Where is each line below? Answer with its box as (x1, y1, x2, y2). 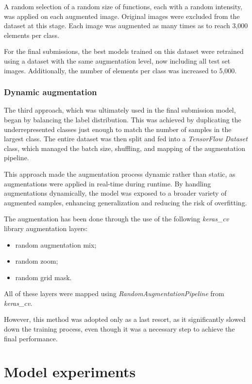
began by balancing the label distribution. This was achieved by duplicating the (4, 114, 241, 124)
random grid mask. (15, 272, 72, 282)
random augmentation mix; (15, 239, 97, 250)
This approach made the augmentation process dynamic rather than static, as (4, 168, 235, 179)
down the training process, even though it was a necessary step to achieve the (4, 324, 235, 334)
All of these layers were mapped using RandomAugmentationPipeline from (4, 288, 224, 299)
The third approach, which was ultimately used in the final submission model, (4, 105, 236, 115)
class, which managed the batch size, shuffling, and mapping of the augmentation (4, 143, 245, 153)
